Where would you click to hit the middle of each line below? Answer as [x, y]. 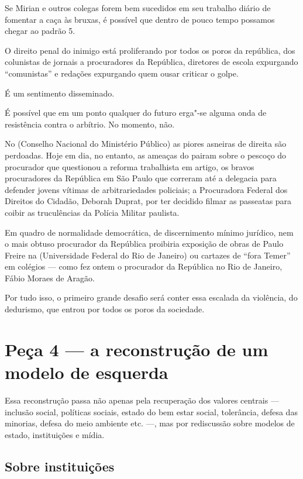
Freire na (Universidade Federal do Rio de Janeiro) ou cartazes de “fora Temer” [148, 255]
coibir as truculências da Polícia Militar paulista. [92, 212]
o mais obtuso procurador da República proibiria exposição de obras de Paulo [144, 244]
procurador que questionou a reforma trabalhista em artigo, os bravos [130, 166]
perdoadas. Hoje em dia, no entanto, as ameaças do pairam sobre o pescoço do [146, 155]
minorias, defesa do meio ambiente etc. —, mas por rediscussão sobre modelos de [150, 423]
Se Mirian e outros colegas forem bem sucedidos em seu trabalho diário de [138, 8]
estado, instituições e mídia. [55, 434]
